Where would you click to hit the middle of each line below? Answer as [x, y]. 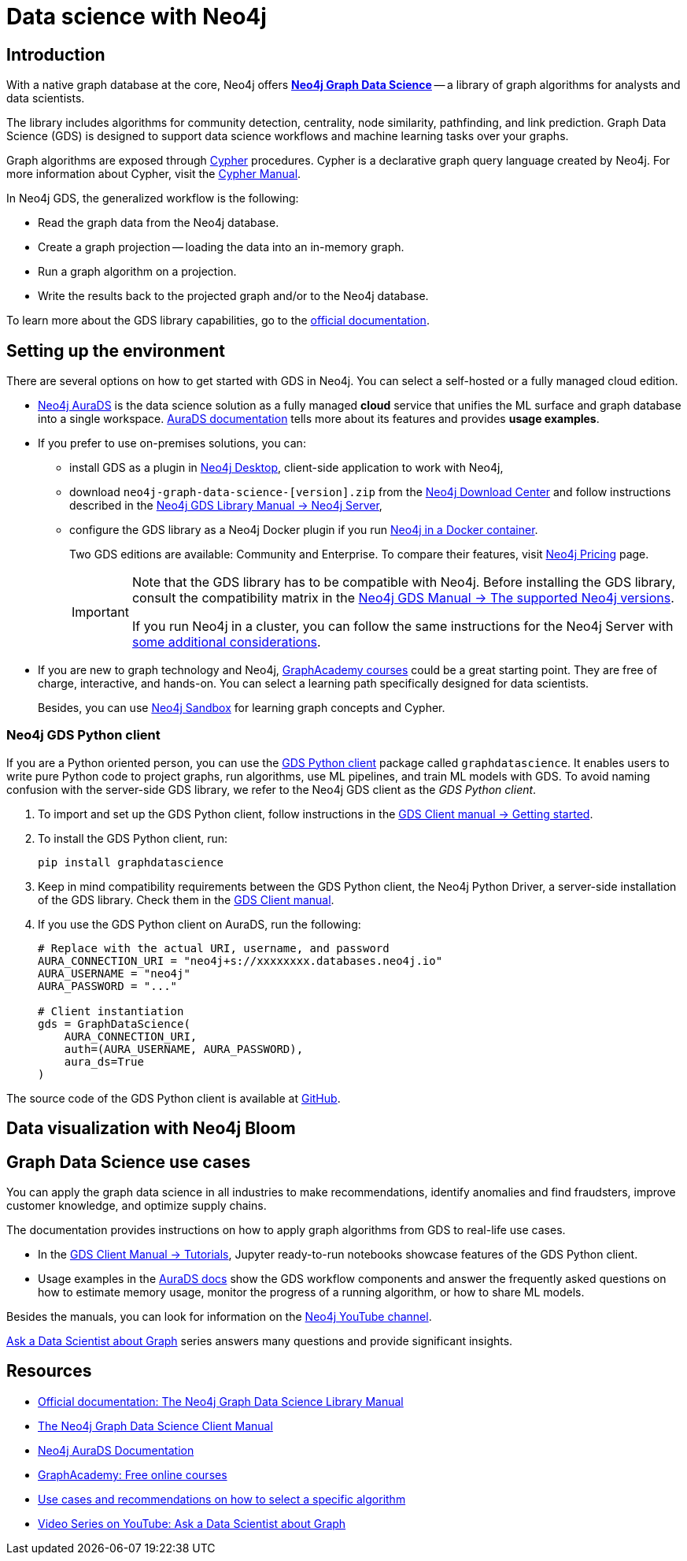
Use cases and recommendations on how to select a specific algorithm [222, 1499]
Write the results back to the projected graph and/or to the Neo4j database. [233, 296]
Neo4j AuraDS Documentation [116, 1450]
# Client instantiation [111, 1011]
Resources [49, 1371]
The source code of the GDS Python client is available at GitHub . [174, 1098]
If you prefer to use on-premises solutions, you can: [172, 443]
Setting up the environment [116, 350]
